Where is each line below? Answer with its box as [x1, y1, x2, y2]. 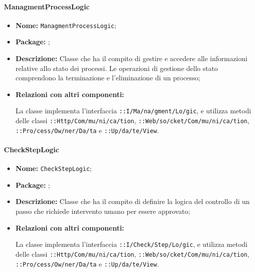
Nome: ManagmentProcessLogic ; [15, 20, 116, 30]
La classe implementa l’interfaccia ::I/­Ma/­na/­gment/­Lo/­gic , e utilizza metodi [15, 105, 251, 116]
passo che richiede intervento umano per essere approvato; [15, 206, 190, 216]
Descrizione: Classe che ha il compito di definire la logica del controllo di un [15, 196, 250, 206]
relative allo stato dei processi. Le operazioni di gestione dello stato [15, 63, 218, 73]
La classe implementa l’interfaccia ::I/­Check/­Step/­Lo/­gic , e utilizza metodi [15, 239, 248, 249]
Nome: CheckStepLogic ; [15, 163, 92, 173]
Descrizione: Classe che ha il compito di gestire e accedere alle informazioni [15, 53, 248, 64]
